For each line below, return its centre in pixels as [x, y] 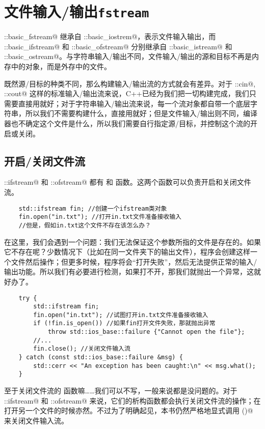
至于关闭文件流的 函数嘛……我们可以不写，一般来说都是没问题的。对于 [121, 391]
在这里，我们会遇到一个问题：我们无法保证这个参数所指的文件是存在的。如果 [132, 241]
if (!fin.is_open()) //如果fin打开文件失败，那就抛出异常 [124, 323]
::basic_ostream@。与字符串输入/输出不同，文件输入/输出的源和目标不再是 [128, 56]
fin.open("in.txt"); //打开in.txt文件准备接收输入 [100, 217]
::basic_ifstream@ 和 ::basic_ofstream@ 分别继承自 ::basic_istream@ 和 [118, 46]
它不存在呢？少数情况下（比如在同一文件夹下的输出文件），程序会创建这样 [127, 252]
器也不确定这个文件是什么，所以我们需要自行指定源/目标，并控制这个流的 [127, 123]
